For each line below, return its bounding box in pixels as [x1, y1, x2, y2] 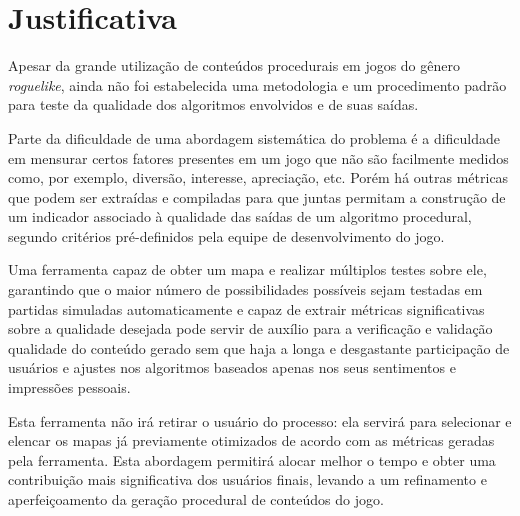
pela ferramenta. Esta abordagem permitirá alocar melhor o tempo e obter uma [8, 449, 496, 470]
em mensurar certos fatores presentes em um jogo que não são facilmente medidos [8, 147, 509, 168]
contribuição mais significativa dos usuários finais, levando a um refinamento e [8, 469, 487, 490]
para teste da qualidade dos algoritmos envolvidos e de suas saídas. [8, 94, 419, 115]
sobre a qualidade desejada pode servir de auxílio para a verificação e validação [8, 318, 493, 339]
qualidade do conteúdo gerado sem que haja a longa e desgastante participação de [8, 337, 510, 358]
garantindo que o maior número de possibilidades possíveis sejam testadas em [8, 279, 483, 300]
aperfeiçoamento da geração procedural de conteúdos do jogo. [8, 489, 384, 509]
